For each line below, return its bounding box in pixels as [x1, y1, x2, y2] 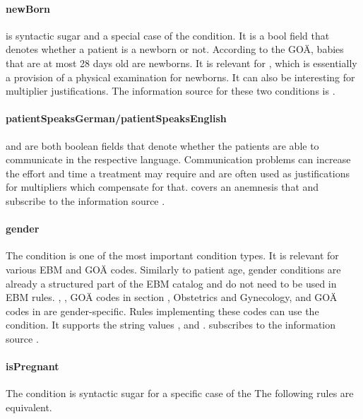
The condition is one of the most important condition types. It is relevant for [6, 248, 339, 263]
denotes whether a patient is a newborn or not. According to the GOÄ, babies [6, 42, 344, 57]
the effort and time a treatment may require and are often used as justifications [6, 165, 350, 180]
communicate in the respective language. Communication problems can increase [6, 152, 351, 167]
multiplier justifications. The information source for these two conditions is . [6, 83, 335, 98]
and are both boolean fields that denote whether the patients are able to [6, 138, 319, 153]
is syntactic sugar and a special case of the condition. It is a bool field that [6, 28, 330, 42]
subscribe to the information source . [6, 193, 165, 208]
